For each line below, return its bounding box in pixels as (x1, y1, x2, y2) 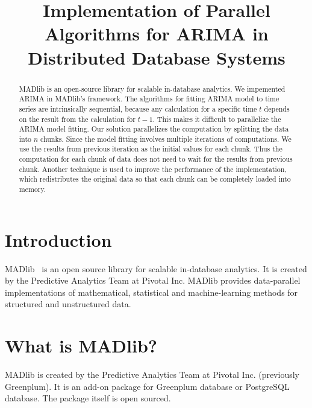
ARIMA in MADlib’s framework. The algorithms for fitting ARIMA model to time (19, 94, 279, 104)
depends (264, 103, 290, 113)
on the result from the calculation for (19, 113, 136, 124)
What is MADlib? (5, 333, 158, 358)
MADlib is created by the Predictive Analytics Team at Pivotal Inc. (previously (5, 368, 299, 381)
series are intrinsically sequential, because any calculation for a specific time (19, 103, 257, 113)
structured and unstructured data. (5, 298, 131, 310)
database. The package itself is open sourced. (5, 392, 171, 404)
